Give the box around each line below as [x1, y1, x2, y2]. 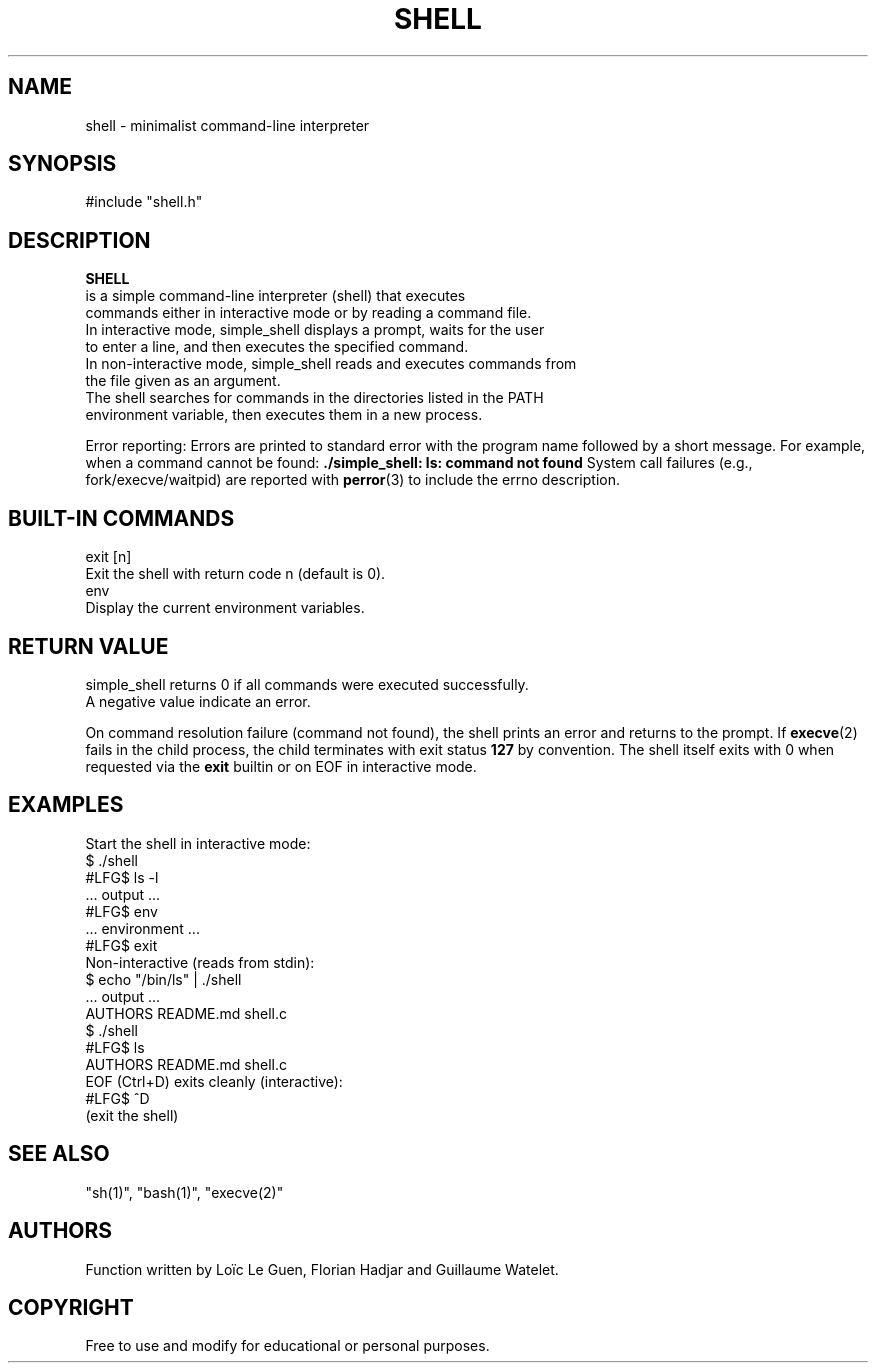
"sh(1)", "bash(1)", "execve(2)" [85, 1183, 284, 1201]
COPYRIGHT [8, 1294, 134, 1320]
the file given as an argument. [85, 372, 281, 390]
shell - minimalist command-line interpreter [85, 116, 370, 134]
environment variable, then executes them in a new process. [85, 406, 483, 424]
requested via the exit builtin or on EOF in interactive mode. [85, 757, 477, 775]
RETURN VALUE [8, 633, 169, 659]
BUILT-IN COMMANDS [8, 505, 235, 531]
